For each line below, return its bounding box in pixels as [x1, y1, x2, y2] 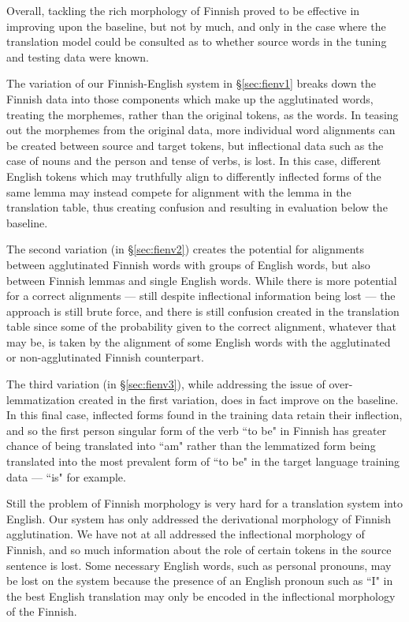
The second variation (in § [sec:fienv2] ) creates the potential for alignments [6, 241, 365, 257]
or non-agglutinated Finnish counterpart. [6, 349, 204, 365]
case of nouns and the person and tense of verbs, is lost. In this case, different [6, 152, 381, 169]
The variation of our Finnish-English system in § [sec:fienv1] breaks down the [6, 75, 377, 92]
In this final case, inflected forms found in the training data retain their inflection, [6, 407, 403, 423]
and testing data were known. [6, 48, 149, 65]
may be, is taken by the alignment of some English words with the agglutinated [6, 333, 391, 350]
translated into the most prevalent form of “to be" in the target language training [6, 453, 400, 470]
